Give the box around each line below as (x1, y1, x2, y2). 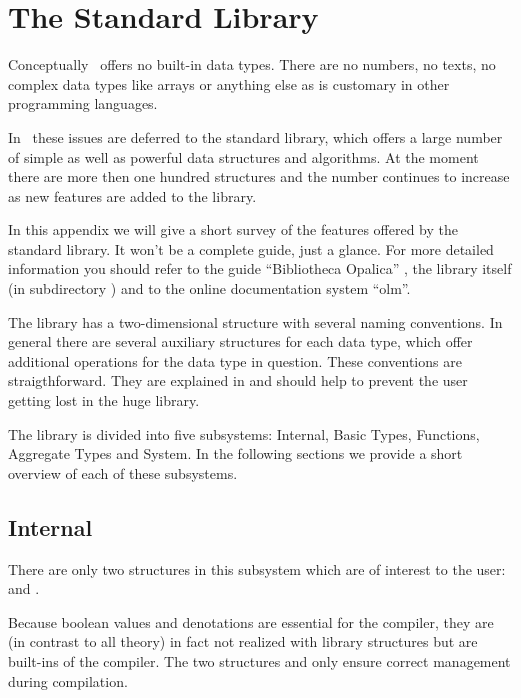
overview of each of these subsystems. (8, 462, 238, 483)
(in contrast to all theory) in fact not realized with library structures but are (8, 631, 478, 652)
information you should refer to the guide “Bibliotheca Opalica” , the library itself (8, 258, 512, 279)
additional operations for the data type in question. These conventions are (8, 350, 462, 371)
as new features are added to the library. (8, 185, 257, 206)
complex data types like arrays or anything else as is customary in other (8, 73, 450, 94)
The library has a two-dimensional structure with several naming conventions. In (8, 311, 503, 332)
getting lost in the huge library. (8, 390, 200, 411)
